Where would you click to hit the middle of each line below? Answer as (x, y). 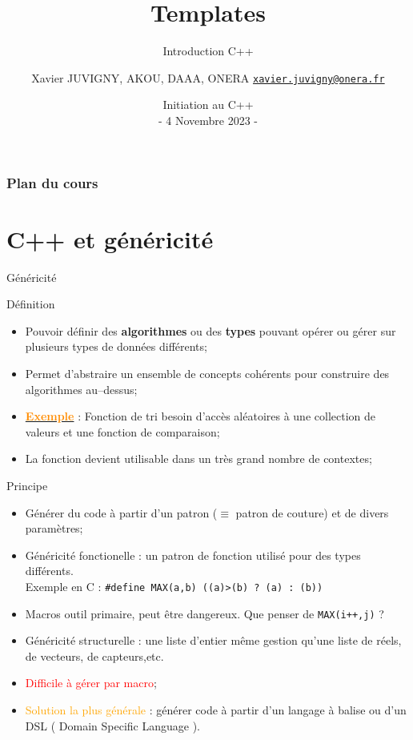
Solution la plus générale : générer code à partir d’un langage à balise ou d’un (216, 710)
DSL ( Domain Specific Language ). (112, 725)
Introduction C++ (208, 51)
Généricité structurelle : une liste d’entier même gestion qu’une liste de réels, (213, 640)
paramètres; (54, 528)
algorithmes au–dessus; (81, 389)
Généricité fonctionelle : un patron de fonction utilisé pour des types (193, 555)
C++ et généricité (110, 238)
